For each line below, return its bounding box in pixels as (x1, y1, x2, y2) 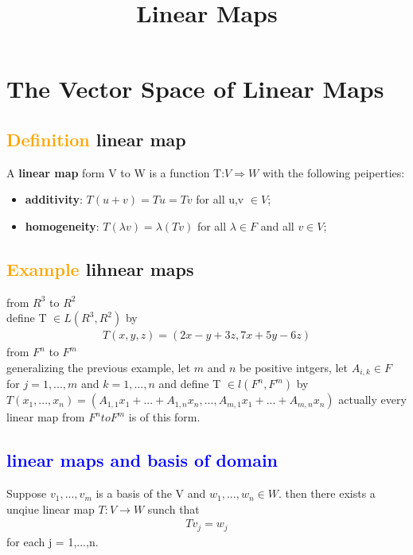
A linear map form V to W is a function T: (6, 164, 225, 180)
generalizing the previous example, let (6, 359, 191, 375)
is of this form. (128, 409, 201, 425)
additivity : (25, 191, 83, 208)
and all (260, 217, 294, 234)
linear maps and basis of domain (6, 448, 279, 472)
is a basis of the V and (95, 485, 206, 502)
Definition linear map (6, 126, 186, 151)
